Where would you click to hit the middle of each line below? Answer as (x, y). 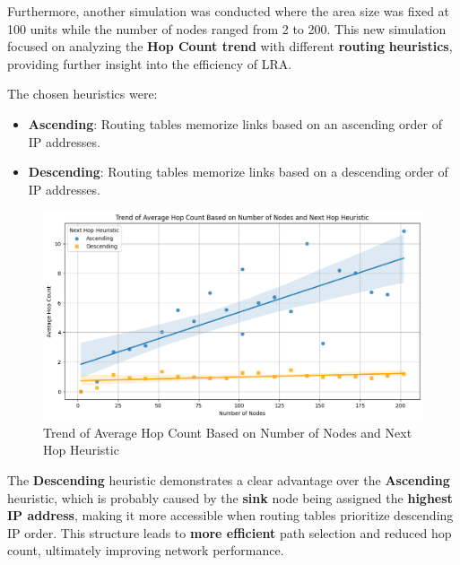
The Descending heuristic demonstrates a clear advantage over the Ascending (229, 479)
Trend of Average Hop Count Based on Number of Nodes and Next (228, 432)
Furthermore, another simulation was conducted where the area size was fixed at (229, 11)
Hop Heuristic (81, 450)
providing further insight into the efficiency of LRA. (150, 63)
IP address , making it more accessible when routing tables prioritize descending (230, 515)
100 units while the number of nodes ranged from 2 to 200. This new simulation (227, 28)
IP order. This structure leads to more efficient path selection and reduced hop (230, 532)
